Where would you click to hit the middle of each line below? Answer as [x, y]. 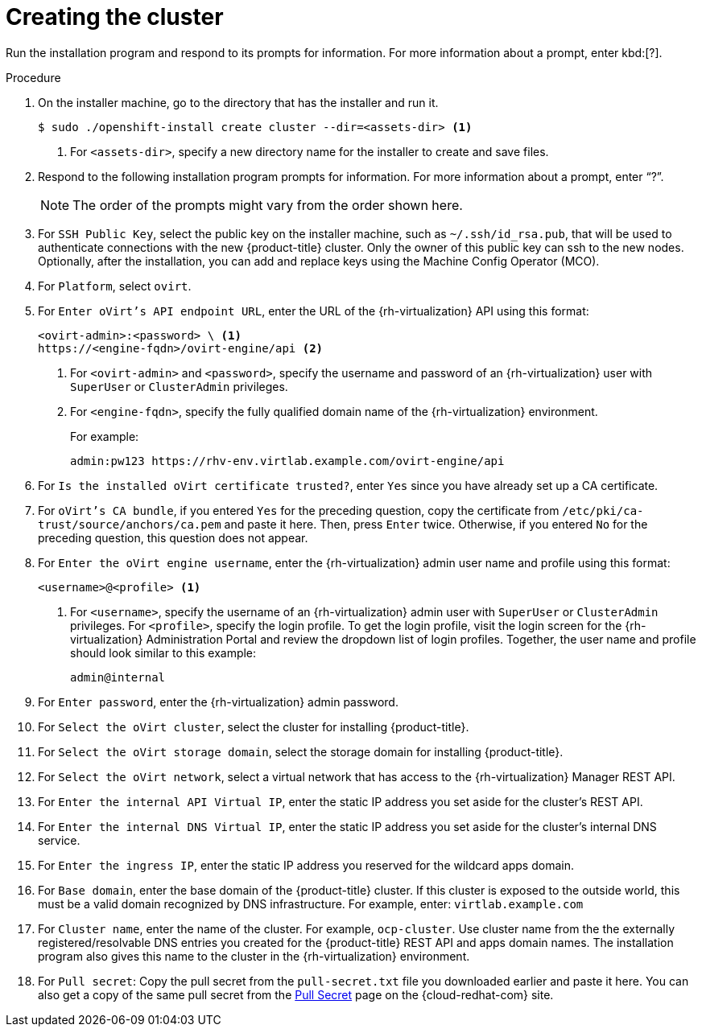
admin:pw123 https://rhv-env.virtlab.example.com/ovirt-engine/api [287, 461]
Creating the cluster [115, 17]
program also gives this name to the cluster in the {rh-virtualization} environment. [254, 956]
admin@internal [118, 677]
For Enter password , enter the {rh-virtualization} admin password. [218, 702]
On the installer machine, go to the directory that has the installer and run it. [238, 102]
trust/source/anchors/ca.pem [130, 524]
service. [59, 840]
